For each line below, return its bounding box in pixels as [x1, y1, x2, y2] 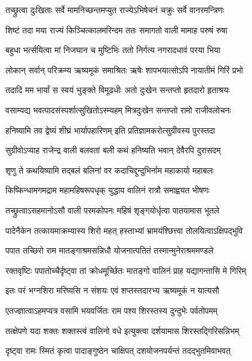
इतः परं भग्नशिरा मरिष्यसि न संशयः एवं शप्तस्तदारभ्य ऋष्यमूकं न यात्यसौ [5, 284, 220, 297]
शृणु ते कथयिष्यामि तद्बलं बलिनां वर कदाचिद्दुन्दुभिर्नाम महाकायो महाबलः [5, 163, 214, 176]
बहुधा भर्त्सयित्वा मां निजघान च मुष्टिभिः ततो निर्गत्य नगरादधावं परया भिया [5, 44, 220, 56]
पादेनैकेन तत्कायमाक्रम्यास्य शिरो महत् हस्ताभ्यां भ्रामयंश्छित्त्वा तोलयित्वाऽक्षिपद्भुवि [5, 224, 243, 236]
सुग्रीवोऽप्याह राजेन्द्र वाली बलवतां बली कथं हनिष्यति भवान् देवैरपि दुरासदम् [5, 144, 221, 156]
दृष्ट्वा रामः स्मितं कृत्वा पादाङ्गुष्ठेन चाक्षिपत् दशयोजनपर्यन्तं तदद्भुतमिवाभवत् [5, 344, 231, 357]
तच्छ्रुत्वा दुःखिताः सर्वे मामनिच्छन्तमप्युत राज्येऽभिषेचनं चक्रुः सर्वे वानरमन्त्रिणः [5, 4, 225, 16]
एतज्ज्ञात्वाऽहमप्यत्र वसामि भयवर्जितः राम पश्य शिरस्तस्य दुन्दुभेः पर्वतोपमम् [5, 304, 218, 316]
